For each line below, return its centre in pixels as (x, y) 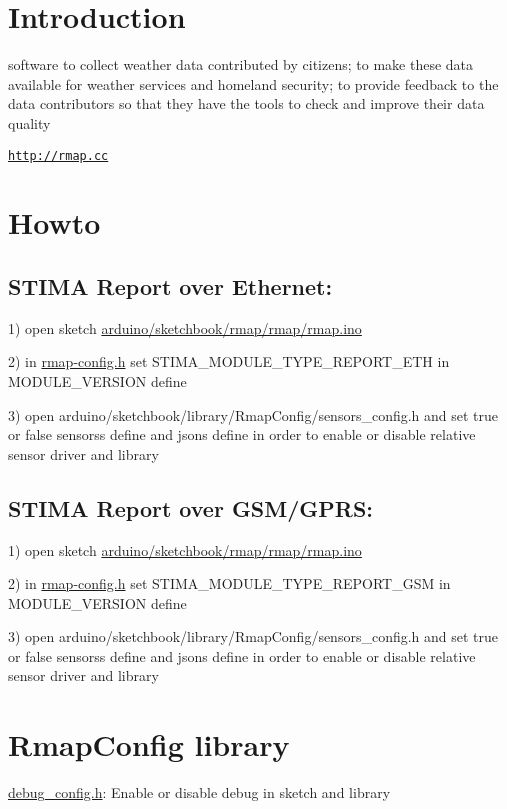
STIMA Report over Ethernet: (170, 285)
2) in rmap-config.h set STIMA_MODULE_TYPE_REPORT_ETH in (229, 361)
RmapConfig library (149, 744)
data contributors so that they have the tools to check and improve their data (246, 103)
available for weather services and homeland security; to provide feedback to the (253, 83)
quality (29, 122)
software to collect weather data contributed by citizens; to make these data (241, 64)
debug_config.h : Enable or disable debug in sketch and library (199, 792)
